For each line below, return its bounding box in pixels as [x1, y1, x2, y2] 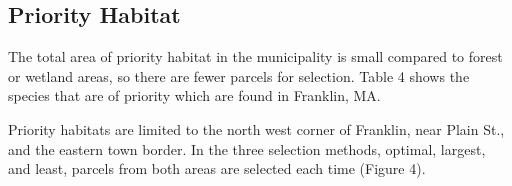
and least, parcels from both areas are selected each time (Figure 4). [8, 158, 426, 179]
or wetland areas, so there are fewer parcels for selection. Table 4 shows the [8, 65, 470, 86]
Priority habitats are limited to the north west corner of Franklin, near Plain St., [8, 118, 505, 139]
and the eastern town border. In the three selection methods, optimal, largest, [8, 138, 486, 159]
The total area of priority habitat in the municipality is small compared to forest [8, 46, 503, 67]
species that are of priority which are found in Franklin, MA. [8, 85, 381, 106]
